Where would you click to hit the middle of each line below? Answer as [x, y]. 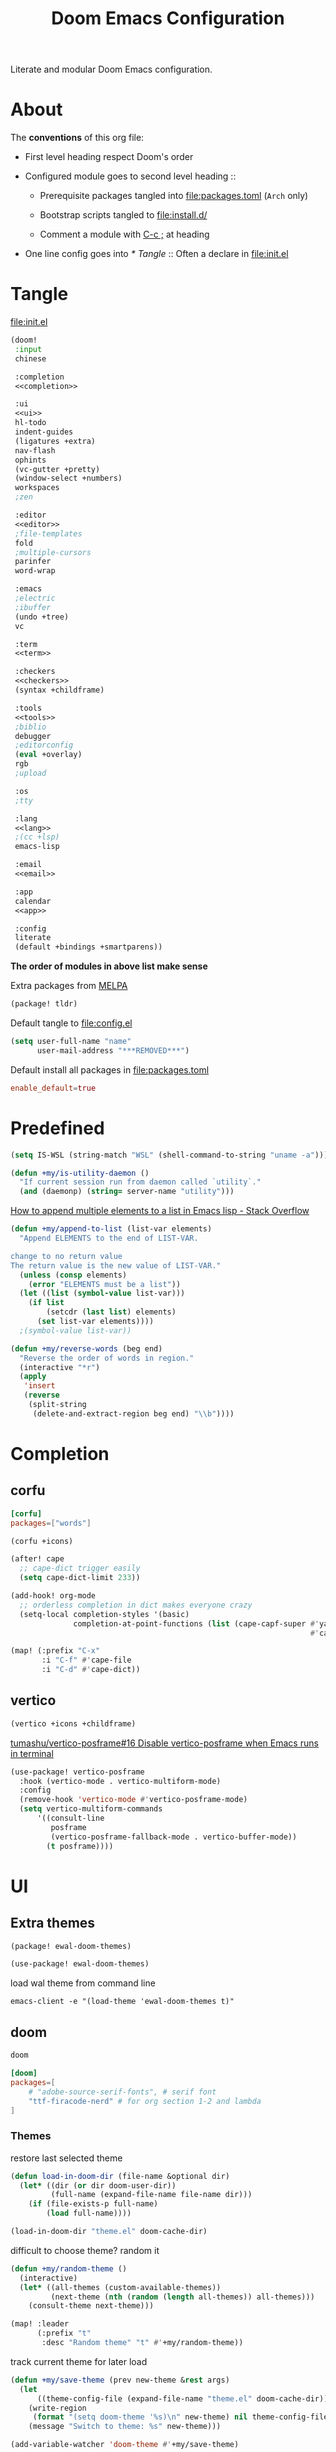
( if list [46, 1303]
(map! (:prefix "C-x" [55, 1651]
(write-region [57, 2408]
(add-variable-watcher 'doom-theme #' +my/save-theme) [125, 2445]
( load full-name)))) [89, 2213]
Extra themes [53, 1923]
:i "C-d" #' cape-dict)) [91, 1670]
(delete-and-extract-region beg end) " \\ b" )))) [133, 1413]
